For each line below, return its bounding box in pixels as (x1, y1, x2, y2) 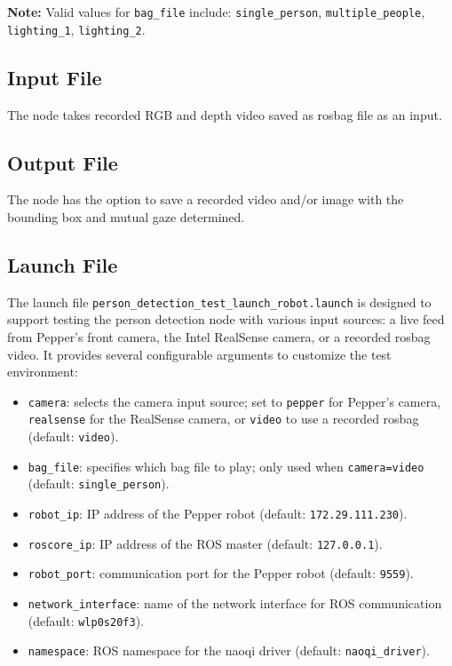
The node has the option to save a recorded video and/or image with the (7, 190, 404, 209)
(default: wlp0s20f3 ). (28, 611, 144, 630)
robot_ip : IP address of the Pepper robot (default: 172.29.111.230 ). (28, 504, 408, 523)
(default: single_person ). (28, 474, 170, 493)
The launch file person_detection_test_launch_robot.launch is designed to (7, 292, 432, 311)
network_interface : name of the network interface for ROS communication (28, 593, 442, 612)
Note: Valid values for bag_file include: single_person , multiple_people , (7, 3, 425, 20)
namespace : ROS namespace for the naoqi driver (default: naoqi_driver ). (28, 641, 430, 660)
